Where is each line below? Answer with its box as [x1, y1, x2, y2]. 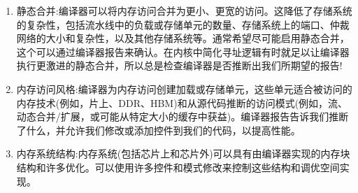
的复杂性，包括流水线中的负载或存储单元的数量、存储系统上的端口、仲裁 [16, 17, 350, 31]
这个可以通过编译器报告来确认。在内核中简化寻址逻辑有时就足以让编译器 [16, 44, 350, 59]
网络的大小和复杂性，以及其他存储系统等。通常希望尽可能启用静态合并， [16, 31, 350, 45]
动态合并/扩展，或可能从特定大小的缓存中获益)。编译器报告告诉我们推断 [16, 109, 349, 124]
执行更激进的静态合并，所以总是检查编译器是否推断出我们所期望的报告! [16, 58, 343, 73]
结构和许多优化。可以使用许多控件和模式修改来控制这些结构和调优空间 [16, 159, 340, 174]
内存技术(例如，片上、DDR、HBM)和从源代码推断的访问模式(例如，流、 [16, 95, 348, 110]
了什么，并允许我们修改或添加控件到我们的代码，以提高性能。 [16, 122, 301, 137]
